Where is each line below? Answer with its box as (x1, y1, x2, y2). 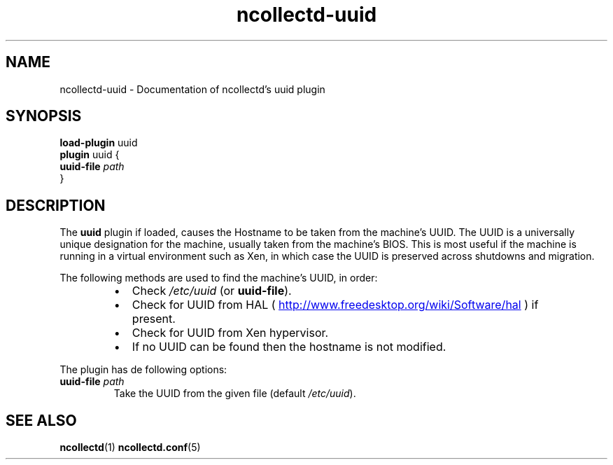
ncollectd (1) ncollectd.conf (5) (59, 441, 201, 454)
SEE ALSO (6, 411, 77, 429)
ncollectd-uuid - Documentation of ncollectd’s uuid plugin (59, 83, 325, 95)
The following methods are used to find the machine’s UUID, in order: (59, 272, 378, 284)
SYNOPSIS (6, 107, 82, 125)
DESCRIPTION (6, 196, 106, 214)
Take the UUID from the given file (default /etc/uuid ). (113, 387, 356, 400)
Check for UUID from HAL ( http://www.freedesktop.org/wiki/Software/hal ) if (132, 298, 539, 312)
